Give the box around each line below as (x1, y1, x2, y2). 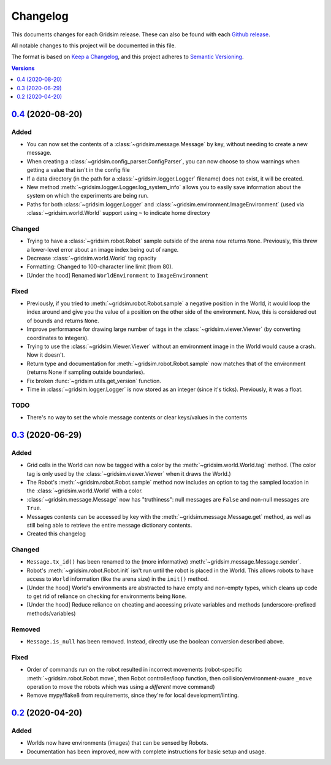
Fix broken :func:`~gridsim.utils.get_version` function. (26, 377, 162, 384)
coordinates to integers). (26, 334, 89, 341)
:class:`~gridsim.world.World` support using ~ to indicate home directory (26, 209, 211, 217)
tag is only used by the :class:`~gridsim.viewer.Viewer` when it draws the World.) (26, 470, 231, 477)
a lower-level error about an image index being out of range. (26, 246, 179, 253)
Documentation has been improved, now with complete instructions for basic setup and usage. (26, 748, 267, 755)
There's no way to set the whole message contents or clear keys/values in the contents (26, 414, 248, 421)
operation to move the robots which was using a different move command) (26, 683, 215, 690)
